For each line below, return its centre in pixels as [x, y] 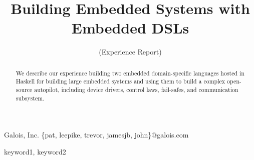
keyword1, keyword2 [35, 151]
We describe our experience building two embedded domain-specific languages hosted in [130, 73]
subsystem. [30, 98]
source [24, 90]
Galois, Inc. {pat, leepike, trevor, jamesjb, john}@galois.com [96, 135]
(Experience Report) [130, 52]
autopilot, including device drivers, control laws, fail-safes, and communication [136, 90]
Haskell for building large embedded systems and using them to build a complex [120, 81]
